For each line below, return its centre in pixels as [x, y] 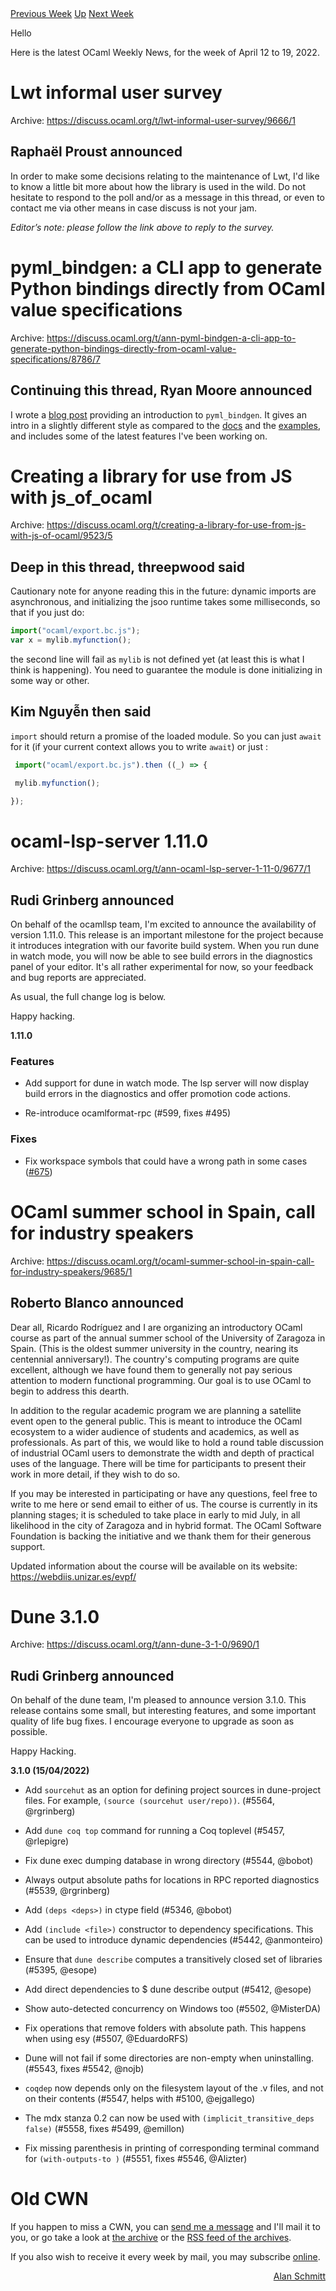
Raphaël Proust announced [96, 152]
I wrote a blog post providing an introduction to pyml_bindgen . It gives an [158, 414]
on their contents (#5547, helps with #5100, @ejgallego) [140, 2099]
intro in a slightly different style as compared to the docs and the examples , [166, 425]
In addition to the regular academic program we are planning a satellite [156, 1410]
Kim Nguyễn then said [81, 712]
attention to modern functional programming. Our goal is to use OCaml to [161, 1380]
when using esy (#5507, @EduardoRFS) [106, 2039]
